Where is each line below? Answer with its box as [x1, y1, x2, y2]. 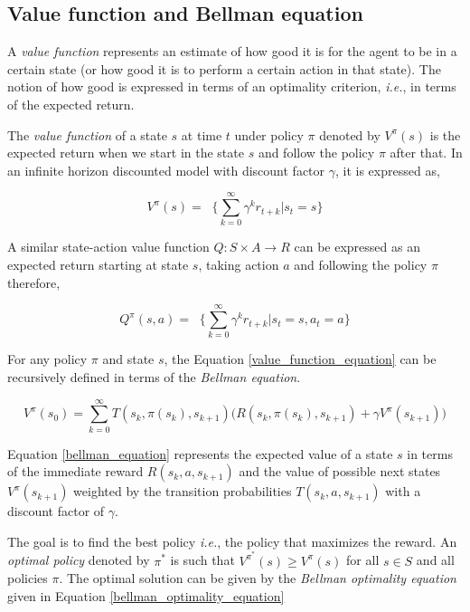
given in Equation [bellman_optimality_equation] [7, 586, 285, 605]
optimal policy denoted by [7, 550, 150, 569]
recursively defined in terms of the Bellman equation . [7, 367, 301, 386]
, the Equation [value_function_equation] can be [164, 349, 437, 368]
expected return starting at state [7, 255, 189, 274]
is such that [170, 550, 235, 569]
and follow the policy [258, 143, 375, 162]
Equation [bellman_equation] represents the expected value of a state [7, 444, 393, 463]
